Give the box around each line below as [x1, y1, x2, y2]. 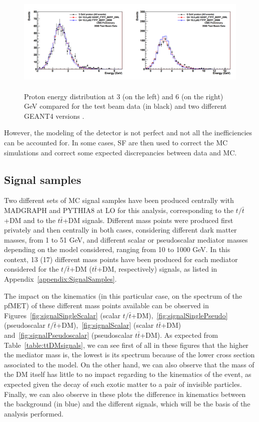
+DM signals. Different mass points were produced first [62, 215, 233, 225]
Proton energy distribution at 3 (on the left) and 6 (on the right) [24, 91, 223, 101]
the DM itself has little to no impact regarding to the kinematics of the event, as [4, 369, 251, 379]
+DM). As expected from [140, 330, 218, 340]
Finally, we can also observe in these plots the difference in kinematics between [4, 388, 246, 399]
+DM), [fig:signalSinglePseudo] [131, 310, 228, 320]
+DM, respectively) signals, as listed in [96, 264, 217, 274]
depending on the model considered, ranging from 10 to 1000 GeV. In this [4, 244, 230, 255]
